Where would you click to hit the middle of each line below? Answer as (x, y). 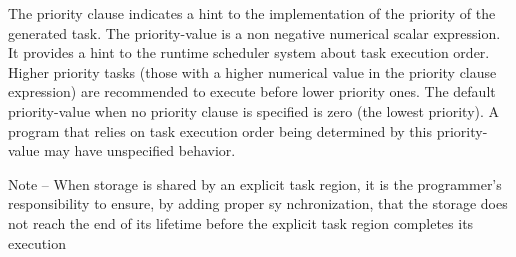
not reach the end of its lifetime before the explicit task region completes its (241, 222)
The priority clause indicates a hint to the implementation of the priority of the (252, 13)
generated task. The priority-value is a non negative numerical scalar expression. (254, 32)
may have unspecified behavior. (140, 150)
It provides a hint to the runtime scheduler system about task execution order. (249, 52)
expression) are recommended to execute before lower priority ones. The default (252, 91)
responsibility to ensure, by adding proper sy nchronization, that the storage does (258, 203)
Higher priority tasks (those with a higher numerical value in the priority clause (252, 71)
